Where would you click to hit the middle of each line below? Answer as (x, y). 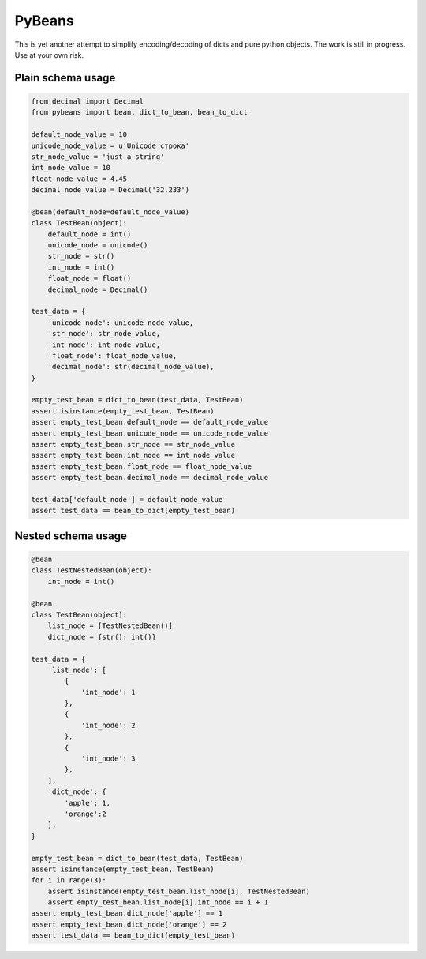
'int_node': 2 (108, 725)
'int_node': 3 (108, 759)
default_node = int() (90, 234)
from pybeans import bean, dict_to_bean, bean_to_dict (139, 112)
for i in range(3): (69, 880)
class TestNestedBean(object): (92, 570)
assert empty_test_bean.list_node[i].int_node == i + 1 (158, 902)
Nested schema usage (71, 536)
